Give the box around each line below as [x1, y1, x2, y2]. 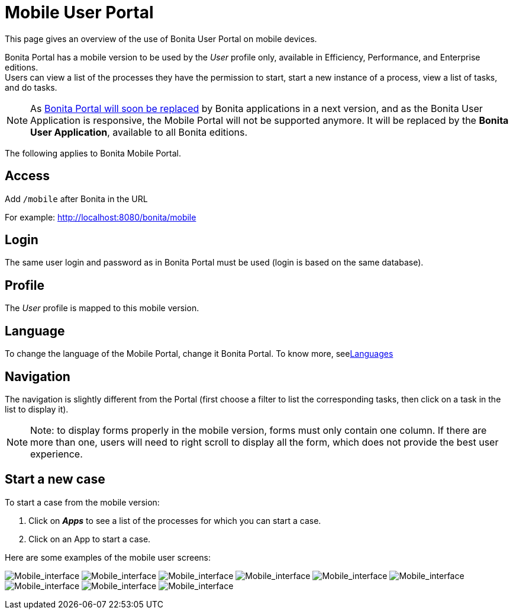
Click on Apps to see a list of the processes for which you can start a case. [28, 515, 321, 526]
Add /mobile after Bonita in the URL [5, 193, 148, 204]
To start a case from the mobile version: [5, 497, 160, 507]
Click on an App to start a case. [28, 533, 151, 544]
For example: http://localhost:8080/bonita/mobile [5, 212, 196, 222]
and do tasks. [5, 82, 57, 92]
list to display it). [5, 404, 69, 414]
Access [5, 168, 50, 184]
